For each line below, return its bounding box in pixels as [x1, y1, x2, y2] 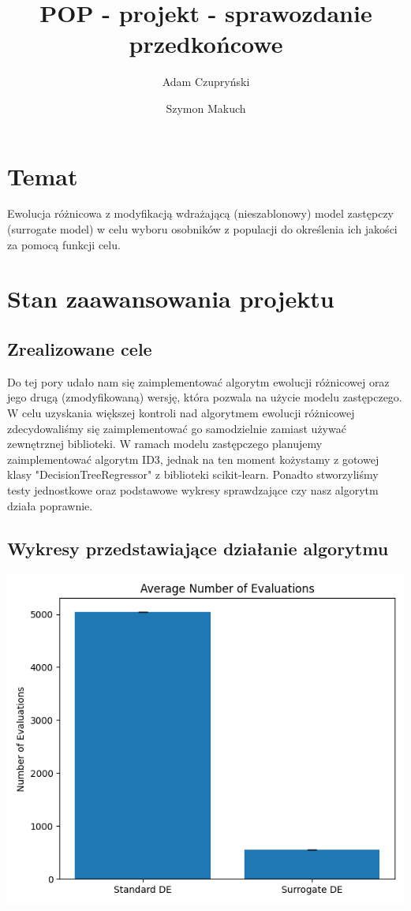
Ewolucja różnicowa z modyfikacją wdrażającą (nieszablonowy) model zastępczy [7, 205, 394, 222]
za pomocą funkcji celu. [7, 236, 121, 252]
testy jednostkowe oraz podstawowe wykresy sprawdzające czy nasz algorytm [7, 481, 379, 498]
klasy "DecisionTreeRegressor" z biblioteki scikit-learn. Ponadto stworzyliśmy [7, 466, 379, 483]
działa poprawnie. [7, 497, 93, 513]
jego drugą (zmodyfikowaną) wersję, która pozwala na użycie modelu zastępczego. [7, 389, 402, 405]
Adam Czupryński [162, 73, 250, 90]
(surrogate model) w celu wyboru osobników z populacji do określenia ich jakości [7, 221, 398, 237]
